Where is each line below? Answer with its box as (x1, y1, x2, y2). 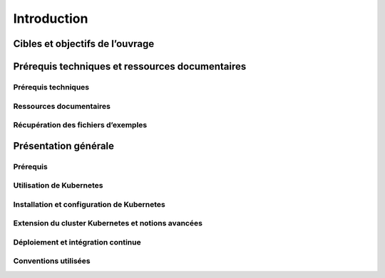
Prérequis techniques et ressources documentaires (13, 60, 247, 73)
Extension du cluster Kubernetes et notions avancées (13, 218, 203, 228)
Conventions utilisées (13, 256, 91, 266)
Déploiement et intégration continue (13, 237, 142, 247)
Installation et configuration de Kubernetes (13, 199, 165, 209)
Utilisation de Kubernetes (13, 181, 103, 191)
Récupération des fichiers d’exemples (13, 120, 148, 130)
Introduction (13, 11, 88, 26)
